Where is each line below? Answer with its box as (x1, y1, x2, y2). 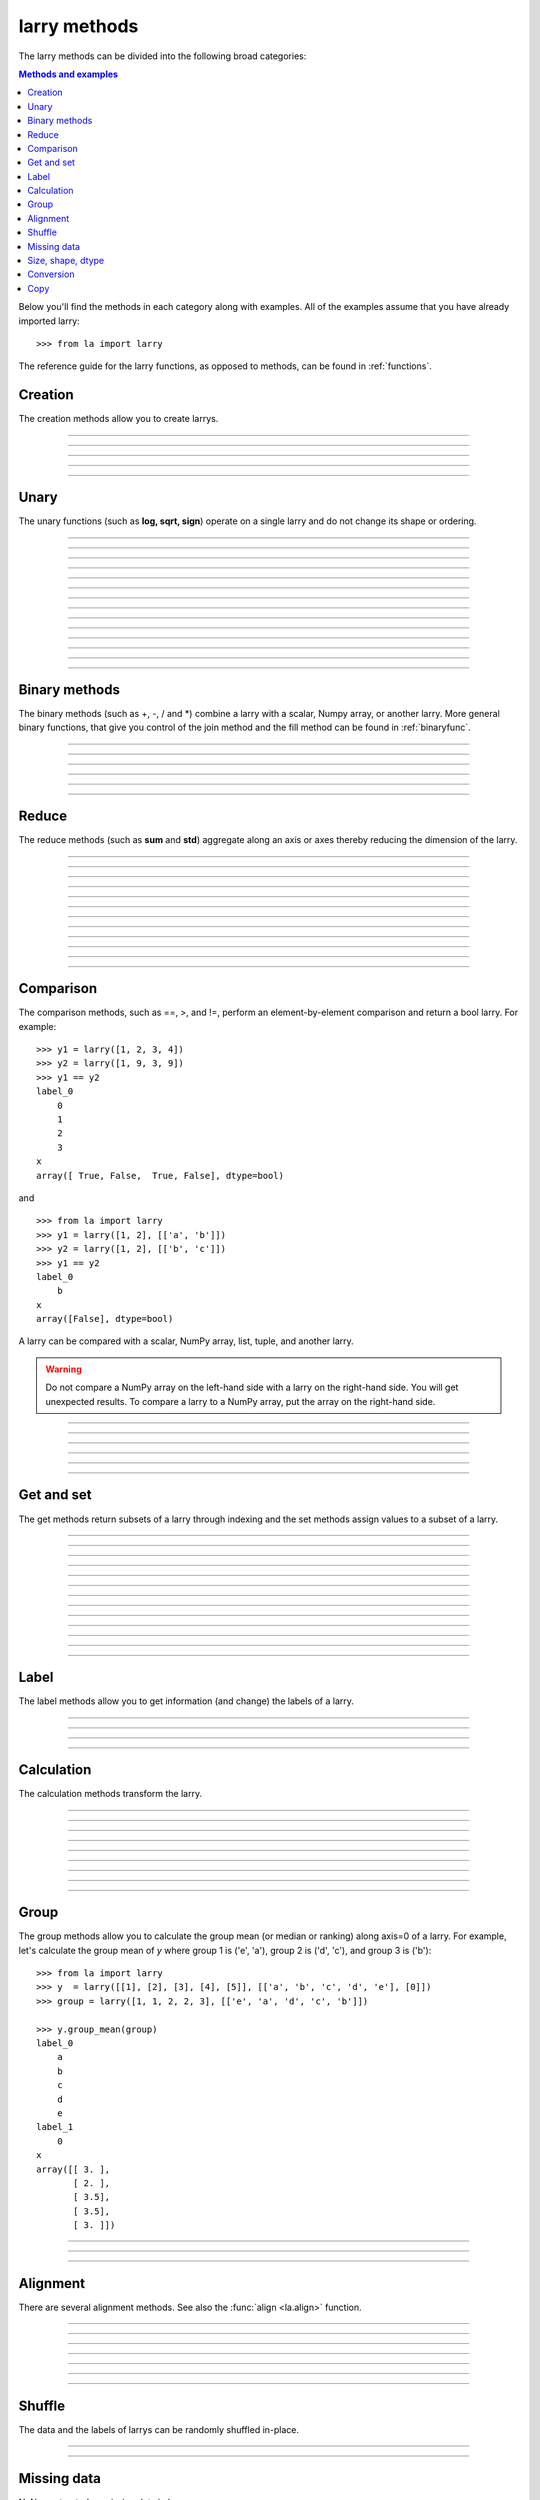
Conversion (27, 268, 75, 280)
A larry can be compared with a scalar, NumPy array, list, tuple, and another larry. (18, 1335, 354, 1347)
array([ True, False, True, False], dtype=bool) (36, 1170, 285, 1181)
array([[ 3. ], (36, 2163, 111, 2175)
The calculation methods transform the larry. (18, 1788, 203, 1800)
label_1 (36, 2121, 74, 2133)
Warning (45, 1363, 82, 1375)
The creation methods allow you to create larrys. (18, 413, 219, 425)
